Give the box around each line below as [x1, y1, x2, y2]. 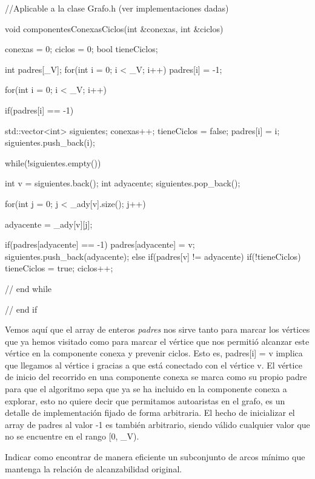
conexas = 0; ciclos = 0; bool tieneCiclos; [5, 42, 158, 55]
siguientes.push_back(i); [5, 136, 95, 149]
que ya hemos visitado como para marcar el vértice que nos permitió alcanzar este [5, 335, 310, 347]
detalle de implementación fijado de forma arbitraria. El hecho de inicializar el [5, 406, 295, 419]
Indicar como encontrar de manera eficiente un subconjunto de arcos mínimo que [5, 450, 305, 463]
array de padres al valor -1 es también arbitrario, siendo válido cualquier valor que [5, 418, 310, 430]
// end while [5, 282, 51, 294]
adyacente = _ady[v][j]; [5, 217, 93, 230]
